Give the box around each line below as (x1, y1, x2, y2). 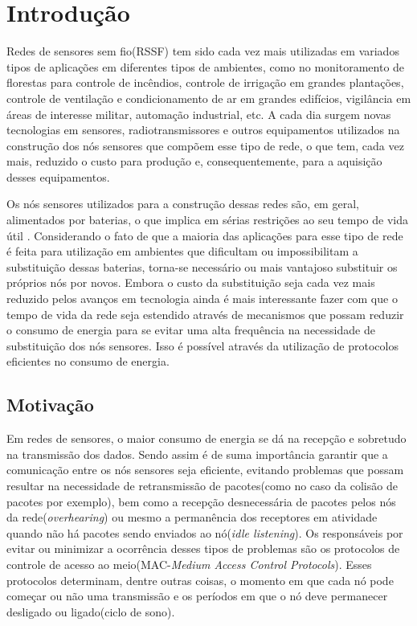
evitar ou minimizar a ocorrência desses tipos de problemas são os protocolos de (6, 540, 400, 557)
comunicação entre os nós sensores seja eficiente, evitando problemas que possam (6, 461, 404, 478)
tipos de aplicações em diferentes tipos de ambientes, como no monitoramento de (6, 58, 405, 75)
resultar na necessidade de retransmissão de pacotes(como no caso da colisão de (6, 477, 398, 493)
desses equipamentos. (6, 168, 110, 185)
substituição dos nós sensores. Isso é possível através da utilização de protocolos (6, 337, 399, 354)
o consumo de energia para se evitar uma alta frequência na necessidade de (6, 321, 375, 338)
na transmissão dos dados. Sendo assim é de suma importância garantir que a (6, 445, 388, 462)
